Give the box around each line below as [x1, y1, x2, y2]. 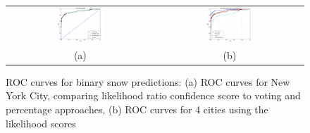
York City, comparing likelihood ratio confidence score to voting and [6, 88, 301, 103]
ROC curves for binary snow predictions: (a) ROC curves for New [6, 74, 290, 89]
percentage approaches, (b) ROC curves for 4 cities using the [6, 102, 268, 117]
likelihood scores [6, 115, 76, 130]
